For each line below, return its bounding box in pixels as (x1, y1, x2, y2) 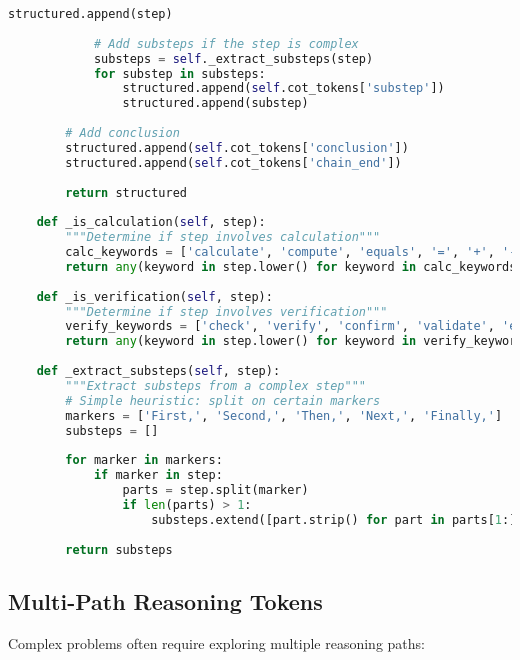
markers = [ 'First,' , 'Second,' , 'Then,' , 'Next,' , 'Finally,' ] (65, 408, 503, 423)
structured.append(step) (8, 7, 173, 21)
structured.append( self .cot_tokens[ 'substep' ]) (122, 81, 445, 96)
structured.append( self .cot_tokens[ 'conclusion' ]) (65, 140, 409, 155)
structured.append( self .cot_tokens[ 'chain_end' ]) (65, 155, 402, 170)
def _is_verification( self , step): (36, 289, 273, 304)
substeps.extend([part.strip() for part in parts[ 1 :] (151, 512, 517, 527)
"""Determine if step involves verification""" (65, 304, 388, 319)
